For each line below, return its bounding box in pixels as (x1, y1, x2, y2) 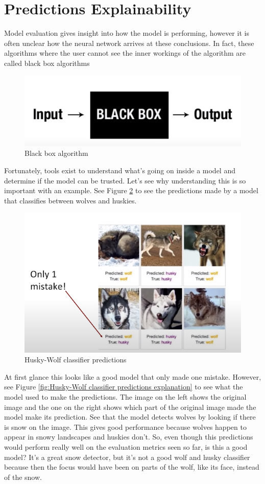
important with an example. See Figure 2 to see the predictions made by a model (4, 185, 258, 196)
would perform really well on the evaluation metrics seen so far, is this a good (4, 442, 248, 452)
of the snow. (4, 471, 42, 482)
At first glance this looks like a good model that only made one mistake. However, (4, 371, 261, 382)
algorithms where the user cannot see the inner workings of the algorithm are (4, 48, 246, 58)
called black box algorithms (4, 57, 90, 68)
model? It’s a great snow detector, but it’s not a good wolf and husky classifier (4, 451, 250, 462)
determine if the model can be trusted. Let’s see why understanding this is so (4, 175, 246, 186)
